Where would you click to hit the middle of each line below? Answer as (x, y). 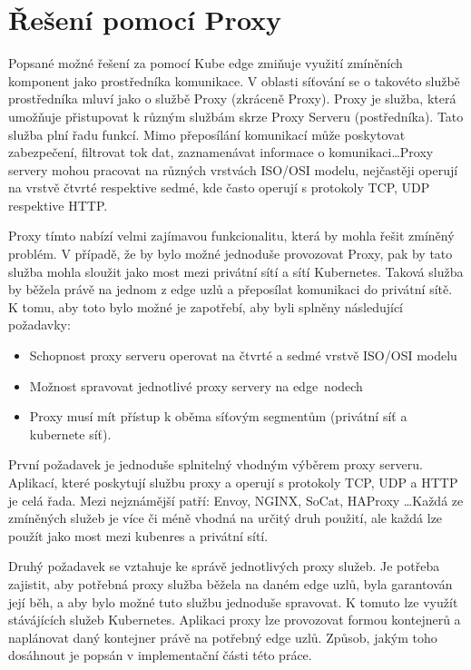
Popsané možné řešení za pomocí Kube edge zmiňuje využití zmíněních (206, 63)
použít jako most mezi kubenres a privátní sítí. (138, 535)
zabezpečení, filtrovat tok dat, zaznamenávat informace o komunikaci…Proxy (221, 152)
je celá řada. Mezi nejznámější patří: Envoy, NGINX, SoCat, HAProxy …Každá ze (236, 500)
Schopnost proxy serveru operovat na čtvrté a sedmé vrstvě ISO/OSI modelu (243, 355)
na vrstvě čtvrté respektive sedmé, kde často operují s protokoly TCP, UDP (219, 187)
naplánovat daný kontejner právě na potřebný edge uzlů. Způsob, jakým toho (223, 637)
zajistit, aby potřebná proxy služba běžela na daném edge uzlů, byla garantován (231, 583)
